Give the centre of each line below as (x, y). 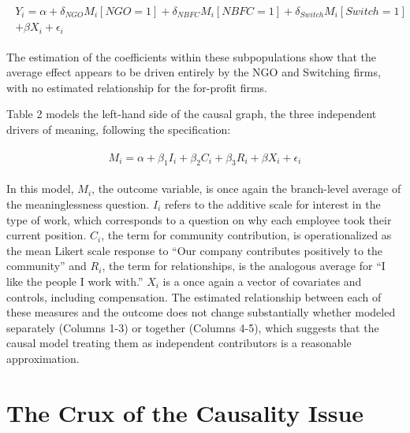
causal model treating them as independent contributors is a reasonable (179, 343)
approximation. (43, 358)
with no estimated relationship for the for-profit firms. (137, 87)
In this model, (40, 189)
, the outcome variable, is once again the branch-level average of (246, 189)
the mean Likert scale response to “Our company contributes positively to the (195, 250)
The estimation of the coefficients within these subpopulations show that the (192, 56)
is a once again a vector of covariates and (262, 281)
